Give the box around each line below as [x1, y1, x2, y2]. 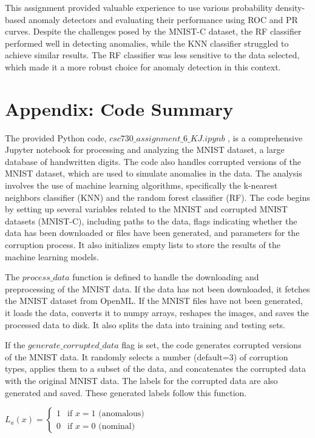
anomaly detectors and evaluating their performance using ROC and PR [28, 13, 298, 25]
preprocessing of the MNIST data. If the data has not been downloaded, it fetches [5, 282, 310, 295]
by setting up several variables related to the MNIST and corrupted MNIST [5, 203, 288, 215]
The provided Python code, [5, 131, 107, 144]
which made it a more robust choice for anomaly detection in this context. [5, 60, 281, 73]
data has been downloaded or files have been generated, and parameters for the [5, 226, 300, 239]
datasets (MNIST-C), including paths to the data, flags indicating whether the [5, 214, 297, 227]
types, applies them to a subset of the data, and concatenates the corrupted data [5, 362, 306, 375]
